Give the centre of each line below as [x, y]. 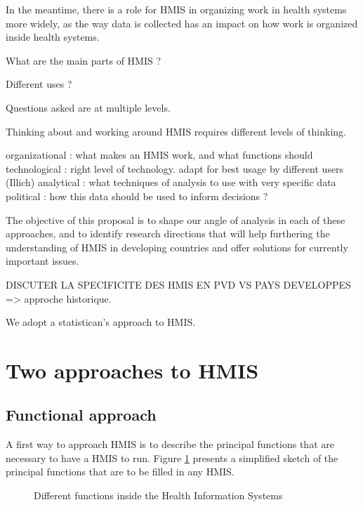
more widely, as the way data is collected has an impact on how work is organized [182, 23]
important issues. [42, 261]
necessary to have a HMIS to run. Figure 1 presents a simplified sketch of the [172, 457]
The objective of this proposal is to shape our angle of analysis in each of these [176, 219]
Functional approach [81, 415]
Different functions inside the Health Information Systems [158, 495]
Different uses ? [39, 84]
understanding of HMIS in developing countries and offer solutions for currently [177, 247]
